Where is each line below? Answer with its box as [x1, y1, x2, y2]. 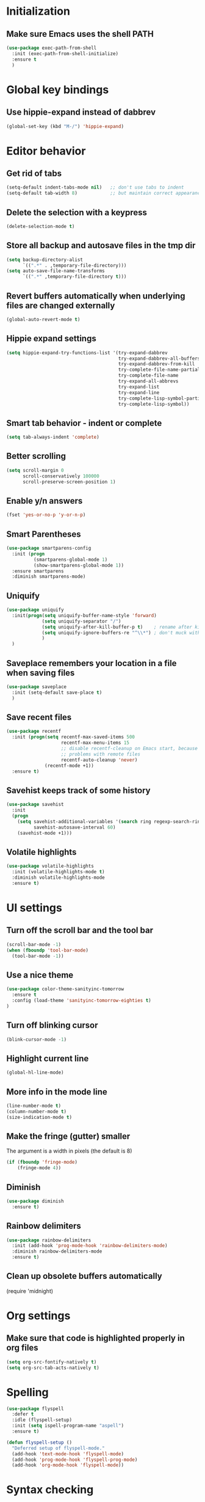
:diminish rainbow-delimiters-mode [12, 1248, 103, 1254]
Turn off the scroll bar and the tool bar [6, 925, 154, 936]
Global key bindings [6, 83, 109, 96]
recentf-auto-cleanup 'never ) [60, 757, 138, 763]
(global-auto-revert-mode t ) [6, 316, 81, 322]
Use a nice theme [6, 969, 74, 980]
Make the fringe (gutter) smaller [6, 1131, 131, 1141]
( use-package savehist [6, 802, 64, 808]
